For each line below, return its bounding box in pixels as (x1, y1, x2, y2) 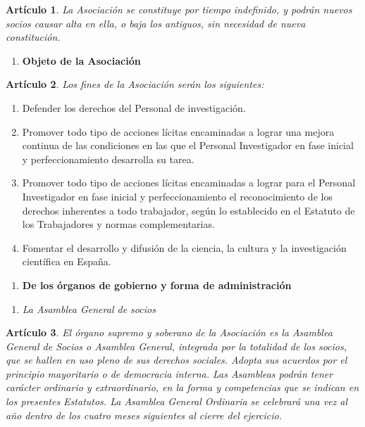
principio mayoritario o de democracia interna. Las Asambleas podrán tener (6, 366, 333, 381)
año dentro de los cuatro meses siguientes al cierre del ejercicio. (6, 407, 283, 422)
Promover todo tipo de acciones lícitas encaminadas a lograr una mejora (22, 124, 335, 139)
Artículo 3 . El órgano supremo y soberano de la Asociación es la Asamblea (6, 325, 333, 340)
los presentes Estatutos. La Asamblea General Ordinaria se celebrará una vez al (6, 394, 348, 409)
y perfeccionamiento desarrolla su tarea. (22, 151, 194, 166)
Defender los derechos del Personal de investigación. (22, 100, 246, 115)
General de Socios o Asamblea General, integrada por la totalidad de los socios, (6, 338, 347, 353)
